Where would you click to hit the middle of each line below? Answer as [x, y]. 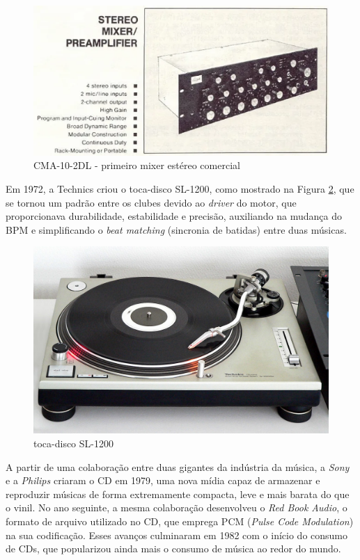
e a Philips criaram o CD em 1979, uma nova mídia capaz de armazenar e [163, 480]
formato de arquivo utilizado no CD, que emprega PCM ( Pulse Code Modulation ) [180, 521]
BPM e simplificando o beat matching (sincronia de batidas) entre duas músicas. [176, 229]
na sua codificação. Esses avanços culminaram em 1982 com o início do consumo [177, 535]
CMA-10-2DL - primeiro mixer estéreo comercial [137, 165]
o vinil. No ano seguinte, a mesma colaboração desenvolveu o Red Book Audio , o [177, 507]
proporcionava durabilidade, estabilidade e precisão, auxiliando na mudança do [174, 216]
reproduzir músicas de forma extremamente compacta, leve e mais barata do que [178, 494]
